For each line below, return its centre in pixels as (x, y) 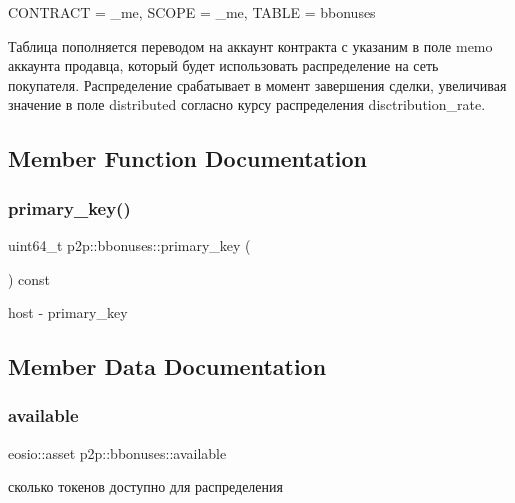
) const (29, 278)
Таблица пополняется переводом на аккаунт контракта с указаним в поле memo (250, 45)
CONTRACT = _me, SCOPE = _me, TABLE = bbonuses (192, 12)
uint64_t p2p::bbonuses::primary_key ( (129, 244)
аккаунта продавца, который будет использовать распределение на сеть (223, 65)
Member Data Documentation (167, 366)
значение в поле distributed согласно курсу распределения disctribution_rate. (247, 104)
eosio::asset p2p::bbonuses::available (117, 452)
